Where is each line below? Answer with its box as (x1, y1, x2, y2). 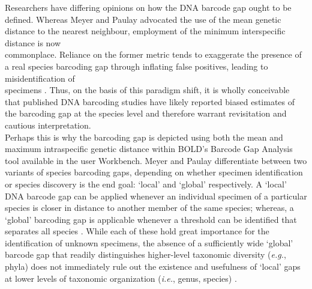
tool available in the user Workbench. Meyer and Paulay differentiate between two (5, 154, 307, 166)
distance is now (5, 36, 61, 49)
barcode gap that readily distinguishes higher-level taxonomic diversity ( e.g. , (5, 248, 286, 261)
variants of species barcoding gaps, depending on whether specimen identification (5, 166, 303, 178)
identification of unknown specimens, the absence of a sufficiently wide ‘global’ (5, 236, 293, 249)
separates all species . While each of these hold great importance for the (5, 225, 269, 237)
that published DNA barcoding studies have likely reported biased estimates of (5, 95, 295, 108)
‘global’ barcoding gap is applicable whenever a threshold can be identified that (5, 213, 297, 225)
